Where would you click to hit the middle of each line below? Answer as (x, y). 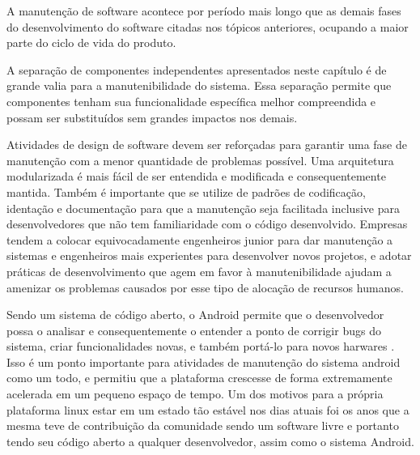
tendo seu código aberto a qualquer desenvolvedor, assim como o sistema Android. (210, 441)
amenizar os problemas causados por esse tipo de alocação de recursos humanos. (205, 287)
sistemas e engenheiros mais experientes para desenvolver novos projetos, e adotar (209, 255)
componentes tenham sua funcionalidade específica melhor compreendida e (191, 101)
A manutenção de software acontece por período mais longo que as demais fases (204, 11)
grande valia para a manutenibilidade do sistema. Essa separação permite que (199, 85)
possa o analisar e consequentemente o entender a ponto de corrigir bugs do (194, 330)
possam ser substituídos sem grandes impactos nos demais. (152, 117)
